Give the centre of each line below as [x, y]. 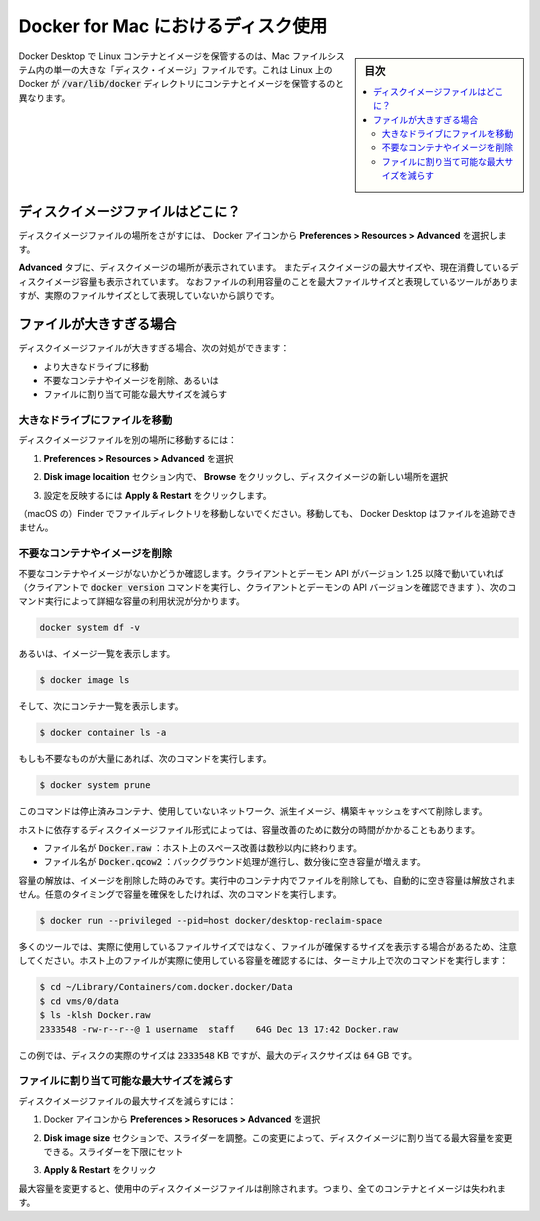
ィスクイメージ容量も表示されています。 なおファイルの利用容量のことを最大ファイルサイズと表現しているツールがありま [268, 281]
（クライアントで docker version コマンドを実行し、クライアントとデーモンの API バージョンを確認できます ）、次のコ [267, 587]
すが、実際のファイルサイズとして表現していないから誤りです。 [149, 296]
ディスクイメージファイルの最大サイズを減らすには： [127, 1101]
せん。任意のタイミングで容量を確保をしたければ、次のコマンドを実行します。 [180, 894]
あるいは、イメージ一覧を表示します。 [97, 654]
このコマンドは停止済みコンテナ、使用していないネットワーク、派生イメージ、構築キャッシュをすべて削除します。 [253, 811]
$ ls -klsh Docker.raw [95, 1015]
